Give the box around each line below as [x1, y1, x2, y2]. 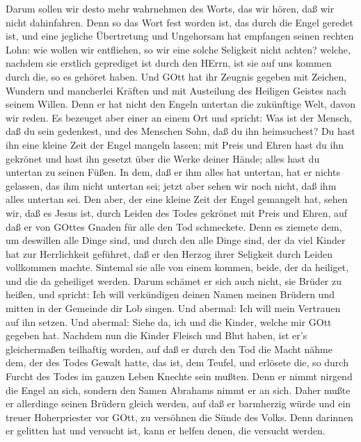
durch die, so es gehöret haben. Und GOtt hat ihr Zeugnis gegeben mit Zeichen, [6, 69, 347, 83]
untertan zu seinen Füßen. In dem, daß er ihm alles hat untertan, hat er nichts [6, 165, 340, 179]
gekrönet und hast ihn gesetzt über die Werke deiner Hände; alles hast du [6, 151, 320, 165]
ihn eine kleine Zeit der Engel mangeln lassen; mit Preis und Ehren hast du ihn [6, 137, 344, 152]
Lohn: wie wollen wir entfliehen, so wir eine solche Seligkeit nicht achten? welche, [6, 42, 351, 56]
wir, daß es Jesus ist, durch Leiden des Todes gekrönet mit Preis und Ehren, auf [6, 205, 348, 220]
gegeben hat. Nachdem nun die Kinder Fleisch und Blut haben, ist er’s [6, 328, 307, 343]
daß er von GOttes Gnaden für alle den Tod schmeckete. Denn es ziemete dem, [6, 219, 342, 234]
